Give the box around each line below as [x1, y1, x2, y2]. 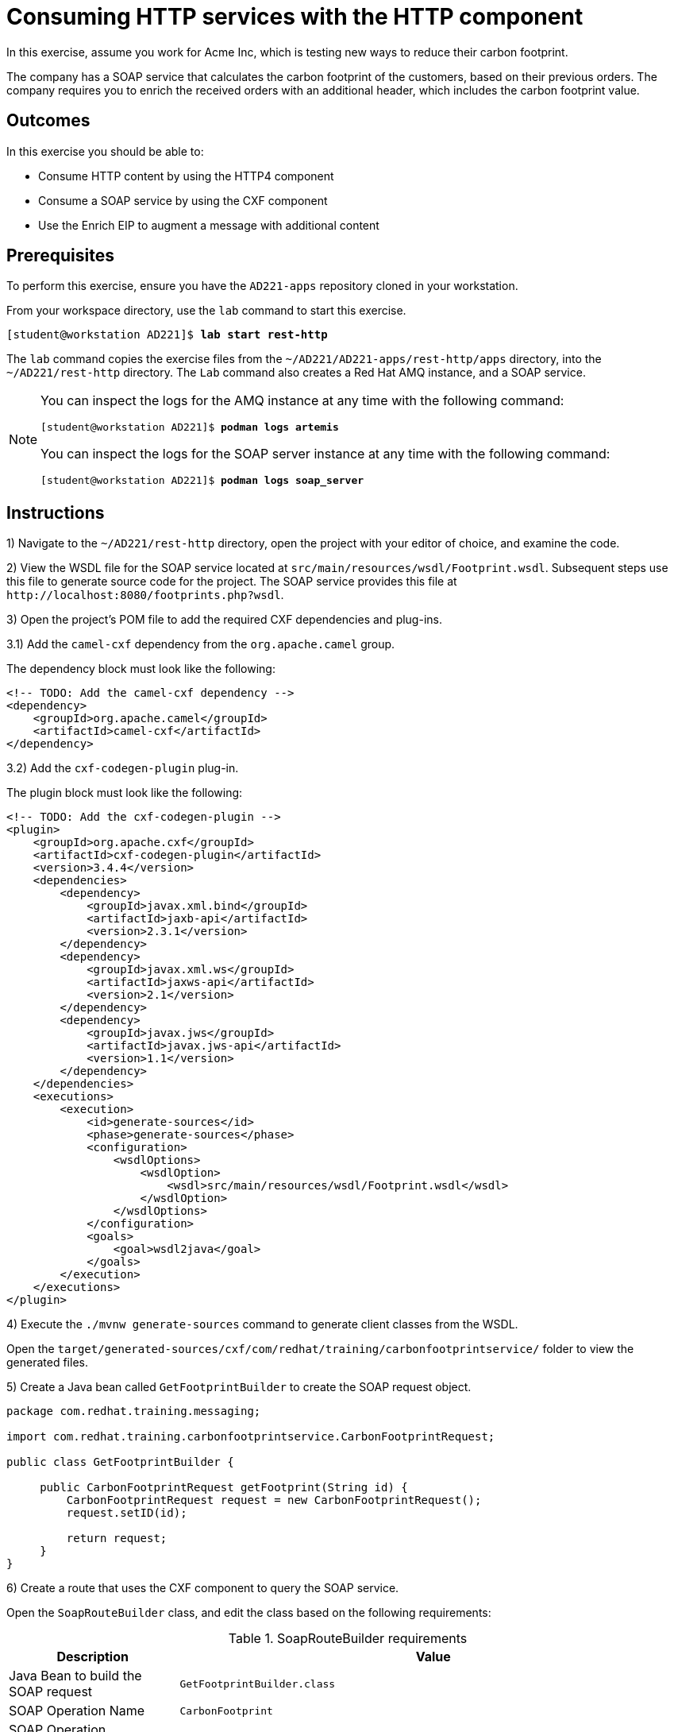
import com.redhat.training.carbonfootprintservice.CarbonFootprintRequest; [6, 1430, 495, 1444]
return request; [66, 1532, 168, 1545]
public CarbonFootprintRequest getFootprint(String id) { [40, 1481, 408, 1494]
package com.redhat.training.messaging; [6, 1405, 261, 1418]
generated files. [6, 1355, 88, 1370]
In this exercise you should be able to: [6, 144, 204, 158]
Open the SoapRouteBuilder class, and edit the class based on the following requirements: [6, 1606, 491, 1620]
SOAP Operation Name [9, 1703, 145, 1719]
